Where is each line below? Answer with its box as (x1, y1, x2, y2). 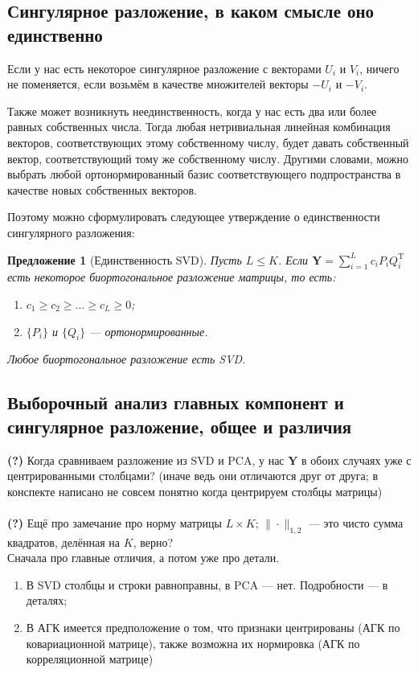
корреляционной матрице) (26, 650, 154, 667)
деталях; (26, 592, 68, 609)
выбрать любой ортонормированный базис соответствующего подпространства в (7, 166, 401, 183)
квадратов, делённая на (7, 533, 121, 550)
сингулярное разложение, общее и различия (7, 413, 352, 438)
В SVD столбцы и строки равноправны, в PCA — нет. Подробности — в (26, 576, 388, 593)
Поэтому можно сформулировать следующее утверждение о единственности (7, 208, 380, 225)
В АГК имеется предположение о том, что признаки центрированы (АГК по (26, 619, 400, 636)
